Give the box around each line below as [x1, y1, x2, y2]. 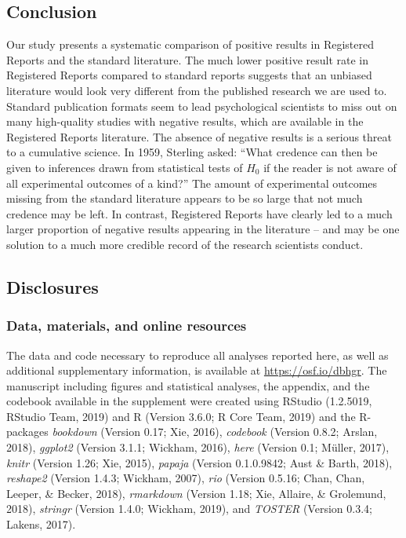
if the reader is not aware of [263, 159, 397, 175]
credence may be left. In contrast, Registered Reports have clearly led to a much [6, 205, 393, 221]
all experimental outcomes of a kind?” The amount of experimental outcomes [6, 174, 378, 191]
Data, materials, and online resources [6, 316, 247, 335]
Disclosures [6, 274, 99, 298]
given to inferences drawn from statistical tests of [6, 159, 243, 175]
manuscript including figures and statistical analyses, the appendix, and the [6, 377, 370, 393]
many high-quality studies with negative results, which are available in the [6, 113, 364, 130]
